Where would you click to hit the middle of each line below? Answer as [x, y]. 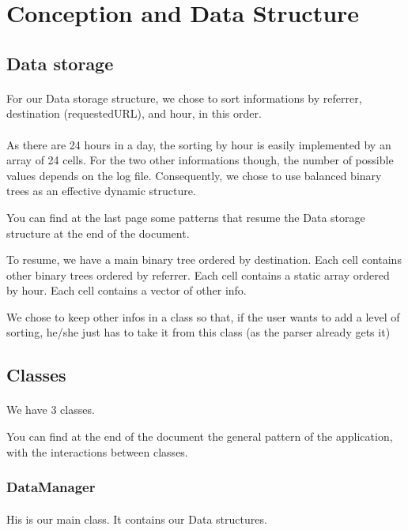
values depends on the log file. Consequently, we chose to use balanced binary [194, 175]
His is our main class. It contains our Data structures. [137, 519]
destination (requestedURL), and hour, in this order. [134, 113]
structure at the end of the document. [98, 233]
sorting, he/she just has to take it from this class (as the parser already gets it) [198, 332]
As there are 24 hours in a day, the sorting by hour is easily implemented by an [199, 144]
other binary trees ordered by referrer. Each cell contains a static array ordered [198, 274]
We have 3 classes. [51, 410]
